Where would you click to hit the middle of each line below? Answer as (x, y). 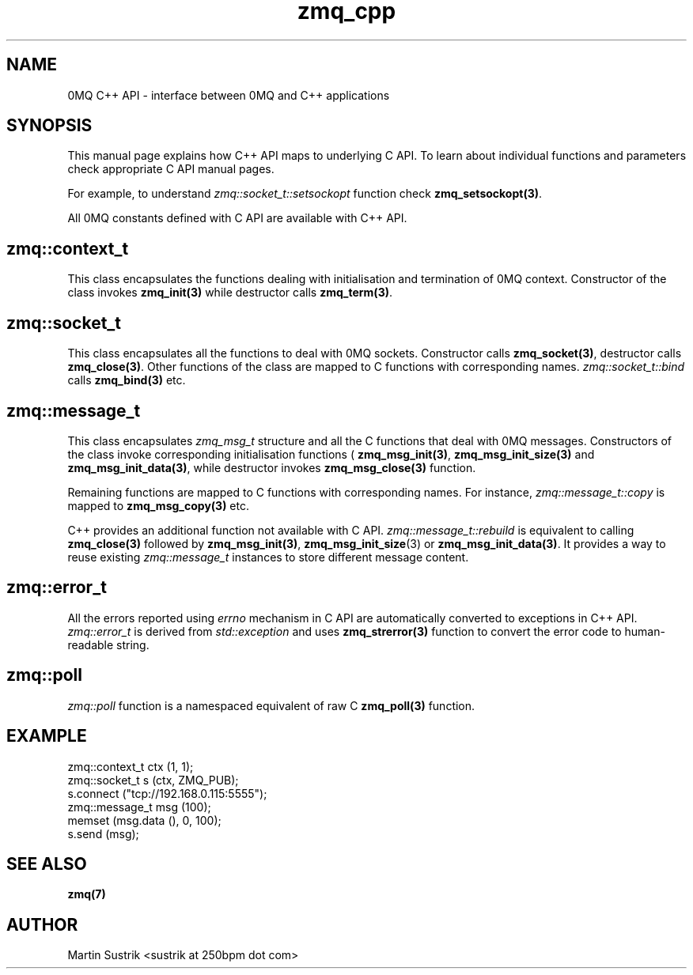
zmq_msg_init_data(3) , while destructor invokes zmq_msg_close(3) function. (272, 467)
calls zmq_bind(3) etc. (127, 380)
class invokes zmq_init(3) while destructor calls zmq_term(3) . (230, 293)
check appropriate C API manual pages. (171, 169)
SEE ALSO (47, 864)
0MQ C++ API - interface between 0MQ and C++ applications (229, 95)
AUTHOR (42, 924)
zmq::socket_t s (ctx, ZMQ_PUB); (153, 780)
